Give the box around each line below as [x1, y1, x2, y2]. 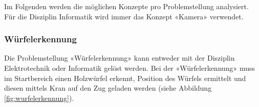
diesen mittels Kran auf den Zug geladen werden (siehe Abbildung [4, 83, 212, 93]
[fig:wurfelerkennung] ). [4, 92, 74, 103]
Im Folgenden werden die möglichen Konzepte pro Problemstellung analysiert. [4, 1, 249, 11]
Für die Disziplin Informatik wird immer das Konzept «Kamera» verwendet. [4, 11, 244, 21]
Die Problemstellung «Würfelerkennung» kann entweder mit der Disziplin [4, 52, 235, 63]
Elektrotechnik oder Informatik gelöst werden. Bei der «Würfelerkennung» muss [4, 63, 255, 73]
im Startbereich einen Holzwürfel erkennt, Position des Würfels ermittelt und [4, 72, 246, 83]
